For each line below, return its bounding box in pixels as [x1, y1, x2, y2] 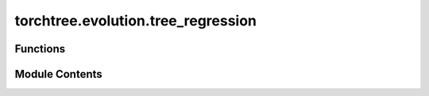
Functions [14, 42, 66, 56]
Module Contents [14, 67, 102, 81]
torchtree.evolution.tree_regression [14, 12, 257, 29]
